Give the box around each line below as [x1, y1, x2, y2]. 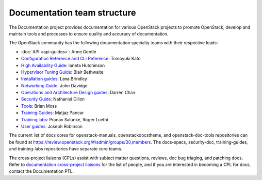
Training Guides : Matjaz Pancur [21, 110, 84, 116]
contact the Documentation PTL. [9, 168, 74, 174]
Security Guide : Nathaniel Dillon [21, 96, 85, 102]
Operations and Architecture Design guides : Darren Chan [21, 90, 135, 96]
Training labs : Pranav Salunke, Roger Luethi [21, 116, 109, 122]
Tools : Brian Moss [21, 103, 57, 109]
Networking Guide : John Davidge [21, 82, 88, 88]
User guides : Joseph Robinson [21, 124, 82, 130]
